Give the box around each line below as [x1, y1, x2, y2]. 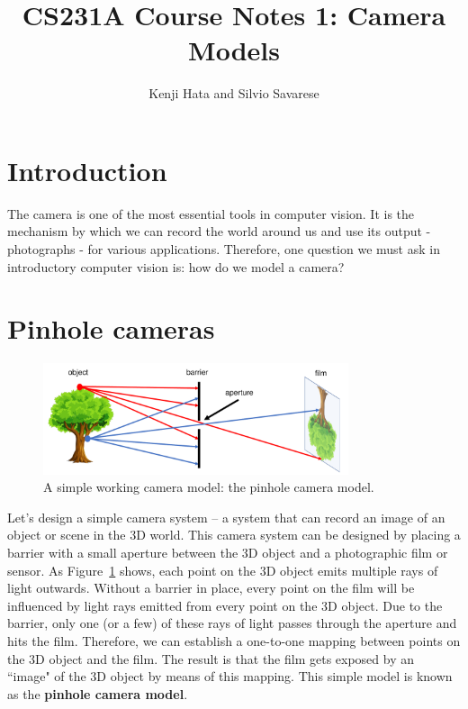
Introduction [7, 151, 167, 188]
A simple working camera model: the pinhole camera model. [43, 477, 374, 496]
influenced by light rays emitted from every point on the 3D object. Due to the [7, 595, 443, 614]
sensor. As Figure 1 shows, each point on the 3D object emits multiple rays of [7, 560, 438, 579]
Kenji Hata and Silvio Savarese [148, 84, 319, 103]
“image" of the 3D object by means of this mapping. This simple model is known [7, 667, 453, 686]
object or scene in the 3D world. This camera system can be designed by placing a [7, 525, 461, 544]
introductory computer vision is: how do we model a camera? [7, 257, 345, 276]
